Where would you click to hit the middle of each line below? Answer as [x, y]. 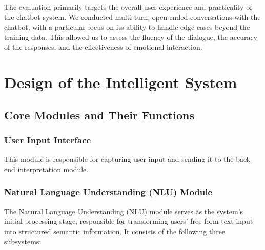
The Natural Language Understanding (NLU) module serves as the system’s [124, 211]
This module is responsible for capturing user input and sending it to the [119, 159]
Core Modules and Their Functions [99, 114]
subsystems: [23, 241]
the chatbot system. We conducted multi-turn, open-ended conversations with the [132, 17]
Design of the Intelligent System [121, 82]
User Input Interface [48, 140]
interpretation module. [53, 169]
